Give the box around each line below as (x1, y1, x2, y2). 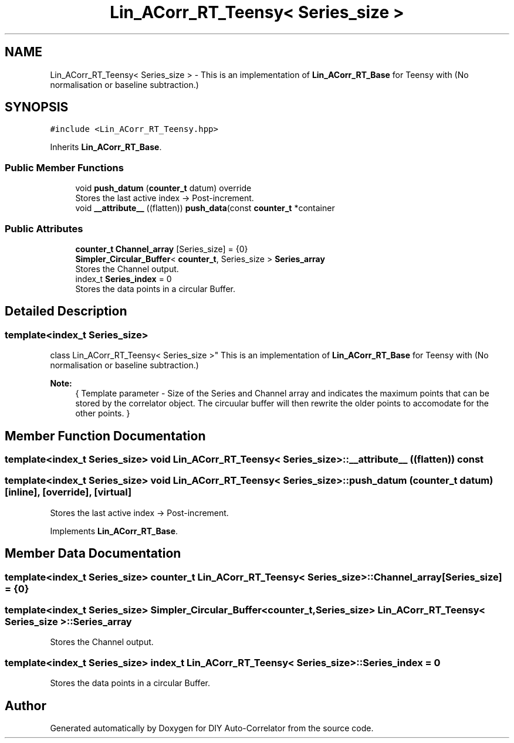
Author (5, 698, 46, 713)
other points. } (75, 408, 130, 419)
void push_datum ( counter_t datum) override (75, 183, 252, 194)
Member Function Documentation (5, 428, 206, 443)
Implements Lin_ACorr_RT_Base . (50, 525, 178, 536)
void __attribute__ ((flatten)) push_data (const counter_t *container (75, 203, 335, 213)
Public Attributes (5, 222, 83, 235)
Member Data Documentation (5, 546, 181, 561)
